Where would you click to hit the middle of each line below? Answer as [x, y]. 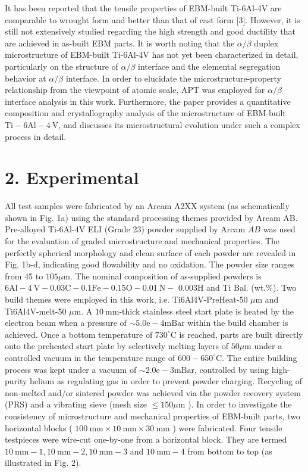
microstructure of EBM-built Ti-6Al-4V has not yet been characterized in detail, [152, 55]
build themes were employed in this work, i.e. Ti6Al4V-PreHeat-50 [126, 299]
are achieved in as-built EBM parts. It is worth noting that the [120, 43]
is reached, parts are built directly [241, 334]
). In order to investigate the [240, 404]
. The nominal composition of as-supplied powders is [166, 276]
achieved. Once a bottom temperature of [79, 334]
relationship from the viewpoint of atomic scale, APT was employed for [135, 90]
